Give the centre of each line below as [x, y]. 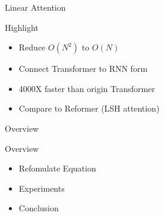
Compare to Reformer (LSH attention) [89, 108]
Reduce [32, 47]
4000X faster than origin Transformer [87, 88]
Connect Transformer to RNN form [83, 69]
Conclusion [39, 208]
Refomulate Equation [57, 168]
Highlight [22, 27]
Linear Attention [35, 7]
